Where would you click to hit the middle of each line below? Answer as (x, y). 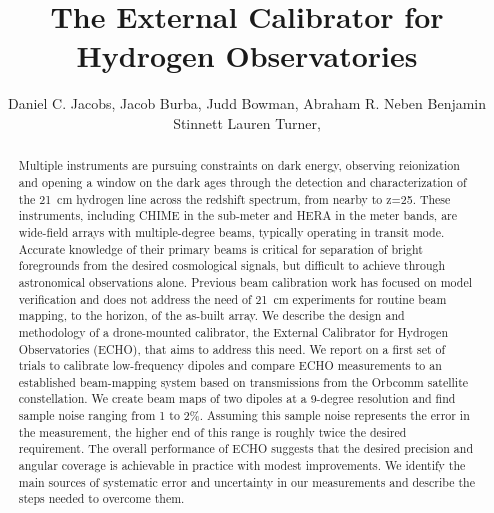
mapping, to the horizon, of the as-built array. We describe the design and (211, 315)
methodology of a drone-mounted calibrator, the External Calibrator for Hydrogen (233, 331)
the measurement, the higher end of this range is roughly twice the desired (212, 431)
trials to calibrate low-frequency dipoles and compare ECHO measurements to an (230, 365)
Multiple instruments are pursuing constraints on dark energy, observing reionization (239, 165)
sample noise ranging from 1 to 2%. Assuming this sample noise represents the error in (244, 415)
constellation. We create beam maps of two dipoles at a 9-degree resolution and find (237, 398)
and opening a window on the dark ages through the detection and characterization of (242, 181)
